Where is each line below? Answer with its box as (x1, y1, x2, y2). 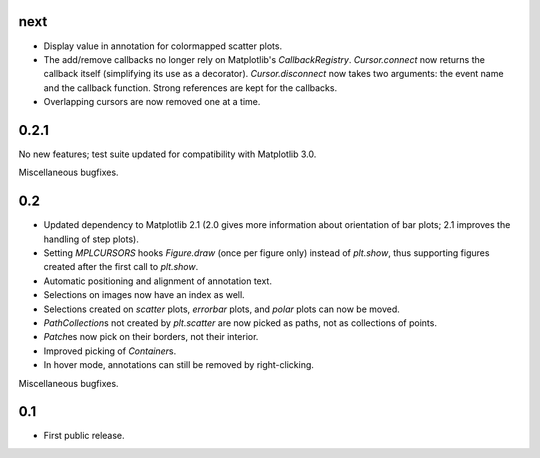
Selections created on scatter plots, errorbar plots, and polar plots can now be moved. (43, 303, 400, 315)
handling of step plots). (43, 233, 139, 245)
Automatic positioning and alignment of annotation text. (43, 275, 272, 287)
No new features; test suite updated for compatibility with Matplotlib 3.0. (18, 148, 317, 160)
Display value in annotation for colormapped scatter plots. (43, 40, 283, 52)
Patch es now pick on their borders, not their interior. (43, 331, 259, 343)
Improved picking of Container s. (43, 345, 177, 357)
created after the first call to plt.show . (43, 261, 199, 273)
